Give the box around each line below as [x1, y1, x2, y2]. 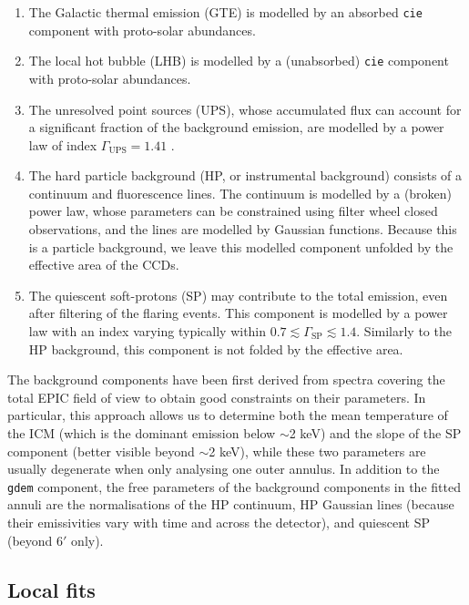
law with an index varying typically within [28, 322, 267, 341]
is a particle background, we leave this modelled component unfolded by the [28, 237, 454, 256]
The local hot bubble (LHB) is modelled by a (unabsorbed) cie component [28, 51, 449, 70]
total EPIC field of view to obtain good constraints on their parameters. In [7, 387, 426, 406]
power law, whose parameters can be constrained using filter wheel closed [28, 201, 438, 220]
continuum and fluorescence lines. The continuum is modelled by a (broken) [28, 183, 453, 202]
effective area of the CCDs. [28, 255, 179, 274]
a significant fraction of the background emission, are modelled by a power [28, 118, 444, 137]
